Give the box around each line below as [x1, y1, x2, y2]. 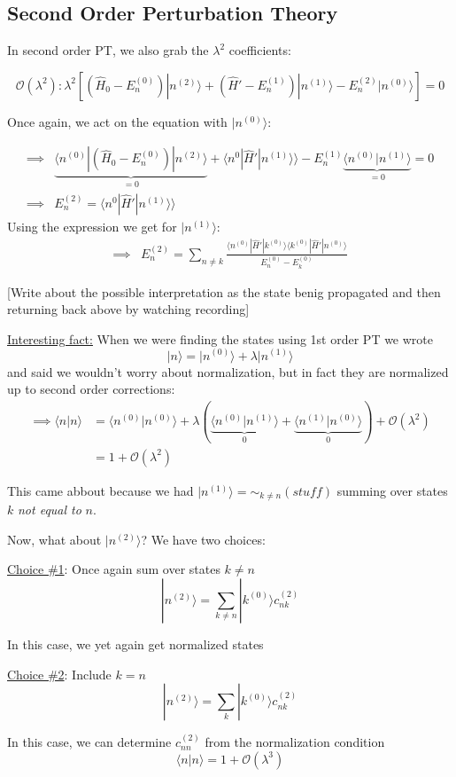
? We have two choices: [141, 530, 266, 548]
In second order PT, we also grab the [7, 41, 209, 59]
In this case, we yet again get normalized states [7, 634, 264, 653]
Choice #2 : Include [7, 664, 112, 683]
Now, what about [7, 530, 102, 548]
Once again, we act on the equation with [7, 112, 228, 130]
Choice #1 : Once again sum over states [7, 560, 220, 578]
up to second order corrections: [7, 380, 175, 398]
